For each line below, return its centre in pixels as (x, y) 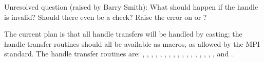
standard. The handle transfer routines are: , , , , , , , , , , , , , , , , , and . (119, 54)
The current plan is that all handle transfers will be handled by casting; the (123, 34)
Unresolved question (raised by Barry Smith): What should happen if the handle (131, 7)
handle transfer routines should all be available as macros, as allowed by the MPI (132, 43)
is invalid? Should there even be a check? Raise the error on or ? (106, 17)
